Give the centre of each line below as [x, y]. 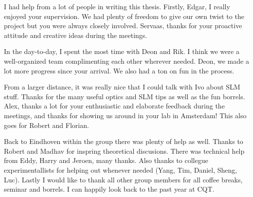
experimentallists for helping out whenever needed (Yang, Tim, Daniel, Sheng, [121, 170]
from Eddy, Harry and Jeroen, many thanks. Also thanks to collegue [106, 160]
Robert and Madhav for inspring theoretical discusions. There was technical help [124, 151]
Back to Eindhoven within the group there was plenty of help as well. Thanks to [124, 141]
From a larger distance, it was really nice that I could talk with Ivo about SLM [122, 87]
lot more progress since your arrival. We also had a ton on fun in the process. [119, 70]
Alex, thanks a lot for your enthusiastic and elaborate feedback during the [114, 106]
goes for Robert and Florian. [46, 125]
